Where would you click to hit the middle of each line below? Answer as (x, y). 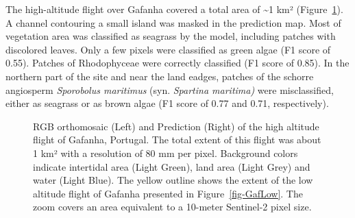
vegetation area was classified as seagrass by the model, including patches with (171, 36)
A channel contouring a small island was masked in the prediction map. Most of (173, 22)
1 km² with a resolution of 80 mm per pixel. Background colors (166, 153)
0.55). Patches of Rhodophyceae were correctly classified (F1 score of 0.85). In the (177, 63)
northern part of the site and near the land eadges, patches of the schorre (160, 76)
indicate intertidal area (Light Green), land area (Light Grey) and (172, 166)
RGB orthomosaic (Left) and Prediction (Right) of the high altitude (176, 126)
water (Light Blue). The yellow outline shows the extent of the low (173, 180)
